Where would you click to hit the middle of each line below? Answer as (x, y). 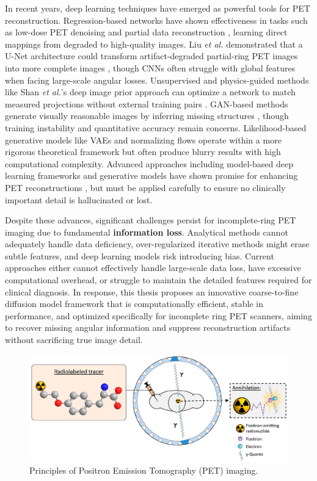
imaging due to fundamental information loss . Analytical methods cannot (147, 232)
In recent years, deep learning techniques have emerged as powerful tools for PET (158, 8)
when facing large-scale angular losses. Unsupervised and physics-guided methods (157, 80)
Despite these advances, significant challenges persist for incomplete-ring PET (151, 220)
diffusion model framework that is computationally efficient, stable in (134, 304)
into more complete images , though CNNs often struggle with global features (150, 67)
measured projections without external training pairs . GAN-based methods (147, 103)
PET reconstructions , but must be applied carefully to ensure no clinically (145, 187)
